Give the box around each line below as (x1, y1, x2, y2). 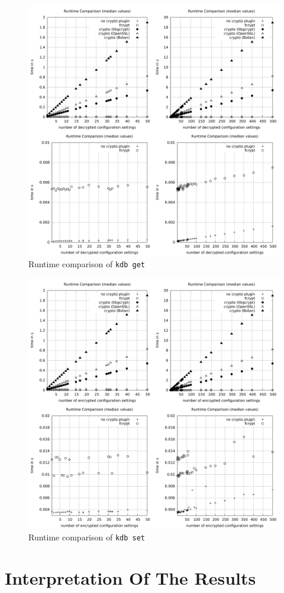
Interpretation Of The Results (5, 565, 256, 589)
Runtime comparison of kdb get (28, 257, 146, 270)
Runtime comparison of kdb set (28, 530, 146, 543)
